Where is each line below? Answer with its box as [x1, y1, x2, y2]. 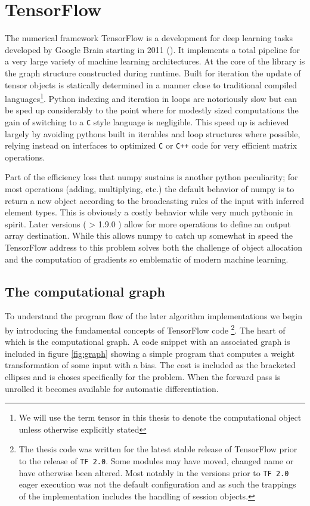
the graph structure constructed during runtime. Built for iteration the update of [5, 66, 301, 79]
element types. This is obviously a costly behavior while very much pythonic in [5, 206, 293, 218]
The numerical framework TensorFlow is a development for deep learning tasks [5, 32, 293, 44]
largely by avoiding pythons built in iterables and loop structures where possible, [5, 127, 300, 140]
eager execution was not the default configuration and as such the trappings [18, 478, 296, 490]
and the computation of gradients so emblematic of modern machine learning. [5, 252, 289, 265]
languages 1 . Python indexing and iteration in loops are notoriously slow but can [5, 91, 297, 104]
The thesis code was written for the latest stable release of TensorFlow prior [18, 443, 297, 455]
